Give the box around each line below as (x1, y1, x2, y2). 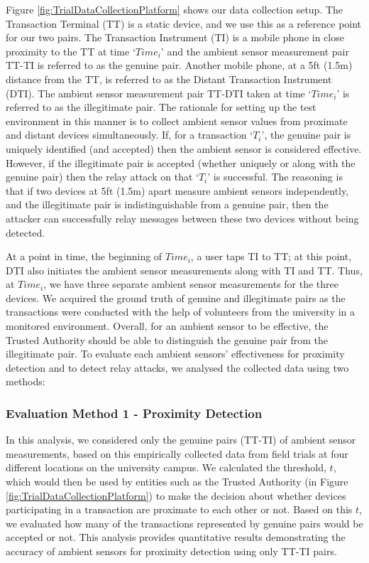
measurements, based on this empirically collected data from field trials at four (6, 446, 348, 461)
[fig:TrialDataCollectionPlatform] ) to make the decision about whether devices (6, 488, 346, 503)
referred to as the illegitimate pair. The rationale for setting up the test (6, 100, 316, 114)
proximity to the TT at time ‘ (6, 43, 136, 58)
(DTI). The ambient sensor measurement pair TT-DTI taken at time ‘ (6, 85, 312, 100)
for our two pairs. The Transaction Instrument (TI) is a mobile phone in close (6, 30, 344, 45)
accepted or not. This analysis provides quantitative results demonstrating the (6, 530, 346, 545)
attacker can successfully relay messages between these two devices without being (6, 210, 359, 225)
